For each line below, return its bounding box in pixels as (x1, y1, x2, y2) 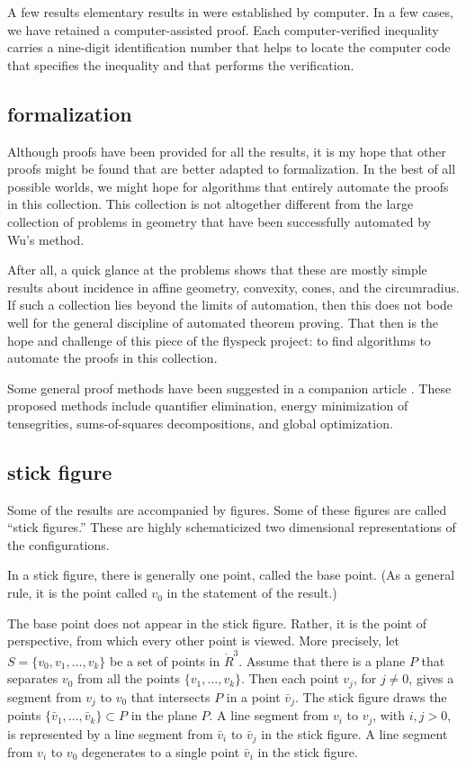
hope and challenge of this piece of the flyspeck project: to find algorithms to (7, 330, 431, 349)
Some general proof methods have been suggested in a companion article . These (7, 378, 452, 397)
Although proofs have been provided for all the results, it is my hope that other (7, 141, 446, 160)
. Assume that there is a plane (238, 651, 406, 670)
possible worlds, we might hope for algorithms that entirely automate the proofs (7, 176, 449, 195)
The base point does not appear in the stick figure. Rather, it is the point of (7, 613, 427, 632)
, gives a (408, 669, 454, 688)
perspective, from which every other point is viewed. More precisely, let (7, 631, 400, 650)
